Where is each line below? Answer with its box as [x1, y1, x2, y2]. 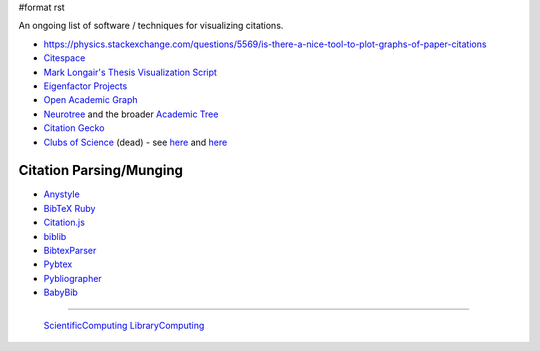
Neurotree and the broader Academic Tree [43, 108, 219, 120]
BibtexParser [43, 244, 97, 256]
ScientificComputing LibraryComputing [43, 319, 205, 331]
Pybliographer [43, 272, 102, 284]
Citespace [43, 52, 86, 64]
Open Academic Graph [43, 94, 139, 106]
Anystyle [43, 188, 80, 200]
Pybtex [43, 258, 73, 270]
